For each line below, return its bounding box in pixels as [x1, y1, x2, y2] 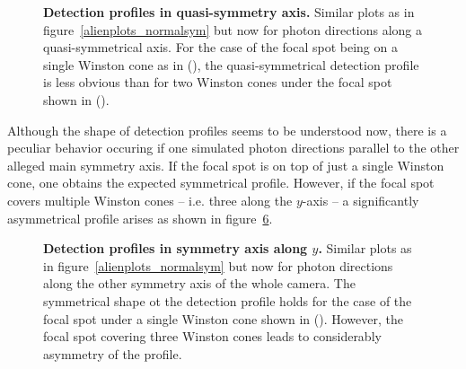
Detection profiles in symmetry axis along [43, 239, 308, 258]
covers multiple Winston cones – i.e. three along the [7, 190, 293, 209]
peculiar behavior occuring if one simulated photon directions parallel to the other [7, 138, 460, 157]
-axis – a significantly [302, 190, 419, 209]
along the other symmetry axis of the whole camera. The [43, 274, 356, 293]
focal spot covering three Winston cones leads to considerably [43, 327, 382, 346]
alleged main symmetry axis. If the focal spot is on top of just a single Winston [7, 155, 444, 174]
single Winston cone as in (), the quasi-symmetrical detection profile [43, 55, 419, 74]
